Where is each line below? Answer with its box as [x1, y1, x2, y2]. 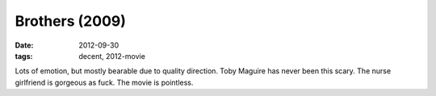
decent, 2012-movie [78, 51, 145, 61]
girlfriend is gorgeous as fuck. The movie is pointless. [15, 77, 194, 87]
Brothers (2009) [15, 12, 127, 30]
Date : [15, 40, 34, 50]
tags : [15, 51, 33, 61]
